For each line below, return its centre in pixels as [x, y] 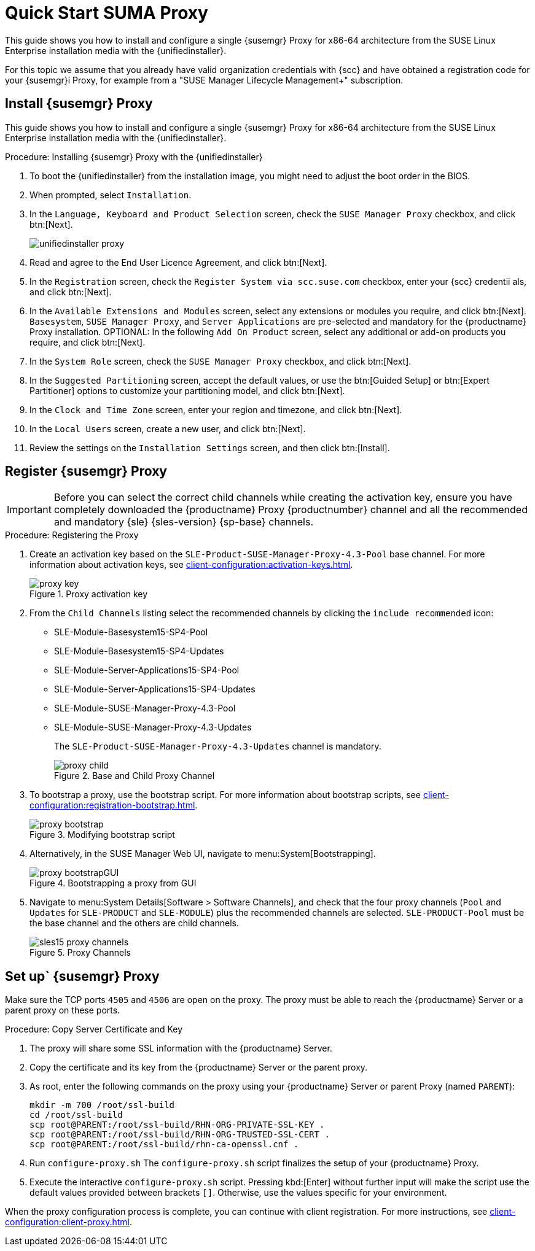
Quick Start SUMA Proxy [107, 13]
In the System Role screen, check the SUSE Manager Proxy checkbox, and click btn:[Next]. [221, 361]
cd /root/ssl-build [76, 1115]
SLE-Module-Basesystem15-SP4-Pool [131, 632]
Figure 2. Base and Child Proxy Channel [135, 776]
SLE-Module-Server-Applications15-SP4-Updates [155, 689]
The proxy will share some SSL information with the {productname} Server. [181, 1048]
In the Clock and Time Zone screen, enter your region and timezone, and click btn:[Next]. [216, 409]
